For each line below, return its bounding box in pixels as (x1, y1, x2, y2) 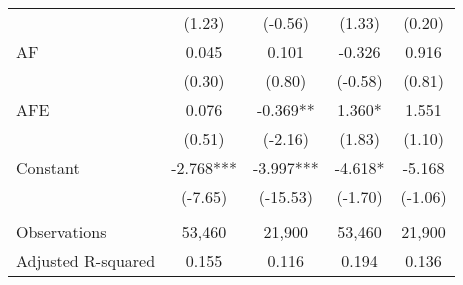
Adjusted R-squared (16, 249, 156, 272)
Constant (16, 156, 80, 179)
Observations (16, 220, 107, 243)
